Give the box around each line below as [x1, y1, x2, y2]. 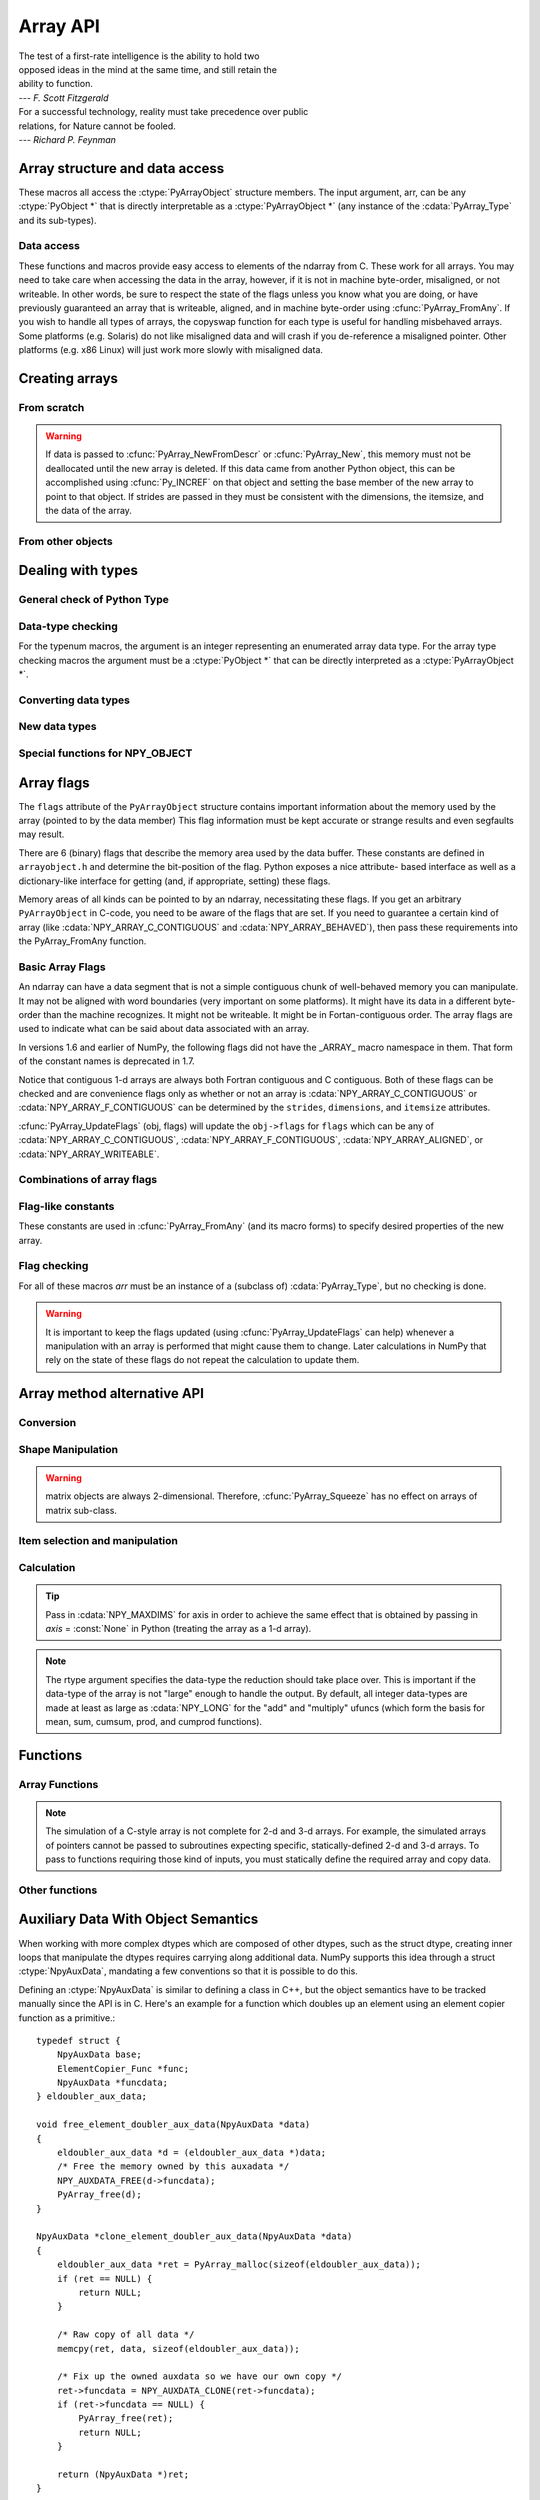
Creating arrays [18, 370, 119, 387]
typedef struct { [36, 2035, 121, 2046]
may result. [18, 828, 65, 840]
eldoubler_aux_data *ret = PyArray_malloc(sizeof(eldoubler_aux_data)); [56, 2259, 422, 2270]
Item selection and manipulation [18, 1534, 179, 1548]
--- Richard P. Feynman [18, 133, 117, 145]
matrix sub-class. [45, 1504, 117, 1516]
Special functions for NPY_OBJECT [18, 746, 193, 760]
